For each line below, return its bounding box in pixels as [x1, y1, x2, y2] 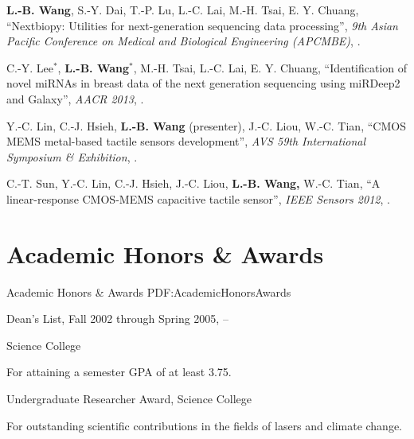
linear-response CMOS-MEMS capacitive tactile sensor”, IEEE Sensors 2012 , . [6, 190, 390, 207]
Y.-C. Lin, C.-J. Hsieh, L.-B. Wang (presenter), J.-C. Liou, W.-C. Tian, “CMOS [6, 117, 406, 134]
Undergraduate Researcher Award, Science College [6, 390, 252, 407]
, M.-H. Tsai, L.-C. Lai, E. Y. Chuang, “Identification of [133, 59, 408, 76]
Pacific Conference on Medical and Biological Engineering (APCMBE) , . [6, 33, 361, 49]
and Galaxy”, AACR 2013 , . [6, 90, 144, 107]
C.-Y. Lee [6, 59, 53, 76]
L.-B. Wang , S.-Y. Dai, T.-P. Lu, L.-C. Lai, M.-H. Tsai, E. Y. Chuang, [6, 2, 359, 17]
